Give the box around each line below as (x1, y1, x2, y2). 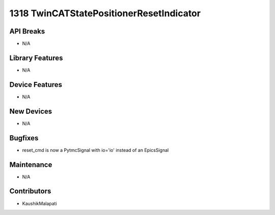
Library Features (9, 53, 63, 62)
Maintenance (9, 160, 52, 169)
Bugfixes (9, 134, 39, 142)
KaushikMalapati (22, 200, 57, 206)
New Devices (9, 107, 52, 115)
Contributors (9, 187, 51, 196)
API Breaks (9, 27, 45, 36)
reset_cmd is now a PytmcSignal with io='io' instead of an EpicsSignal (22, 147, 169, 153)
